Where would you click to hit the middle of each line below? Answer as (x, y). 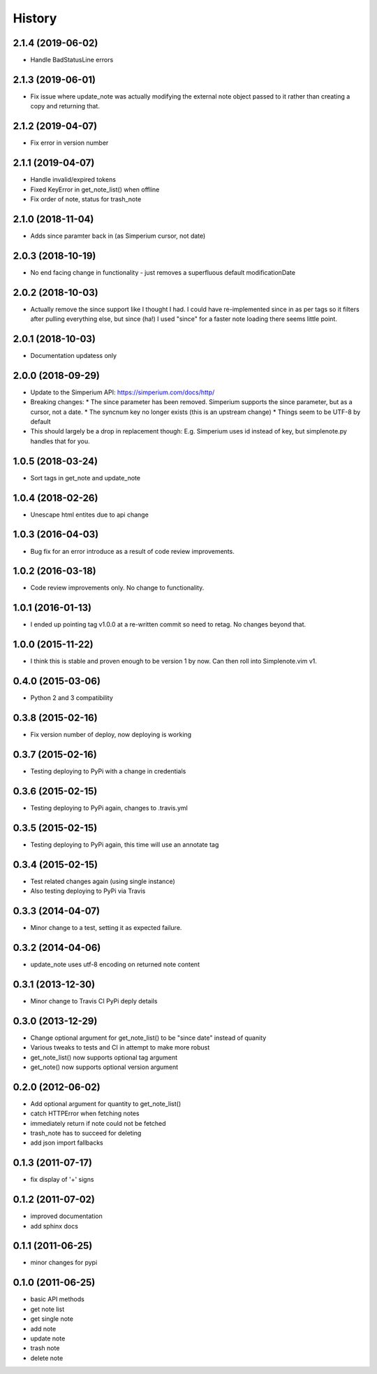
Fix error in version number (69, 143)
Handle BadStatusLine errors (72, 60)
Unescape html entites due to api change (90, 515)
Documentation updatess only (74, 355)
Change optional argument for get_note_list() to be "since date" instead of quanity (148, 1038)
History (35, 18)
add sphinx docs (54, 1226)
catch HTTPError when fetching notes (85, 1114)
